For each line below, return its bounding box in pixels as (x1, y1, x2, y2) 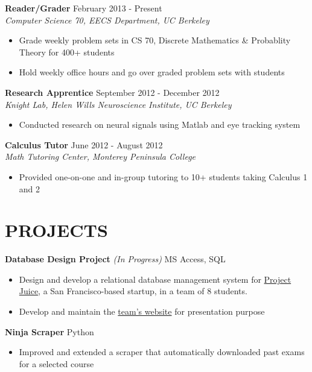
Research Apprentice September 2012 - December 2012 (5, 86, 220, 98)
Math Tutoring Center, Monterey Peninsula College (5, 150, 196, 163)
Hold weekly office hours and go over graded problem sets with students (19, 66, 285, 78)
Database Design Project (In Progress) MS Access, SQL (5, 253, 226, 265)
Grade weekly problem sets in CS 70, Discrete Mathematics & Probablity (19, 34, 291, 46)
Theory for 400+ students (19, 45, 115, 58)
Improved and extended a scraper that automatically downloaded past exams (19, 345, 305, 358)
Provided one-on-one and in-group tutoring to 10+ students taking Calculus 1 (19, 170, 308, 183)
